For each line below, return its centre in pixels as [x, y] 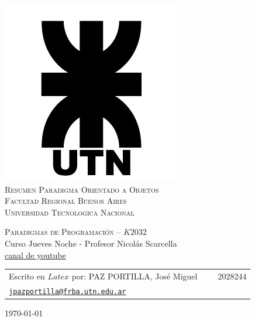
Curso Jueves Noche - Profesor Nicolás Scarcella [91, 243]
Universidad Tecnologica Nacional [70, 212]
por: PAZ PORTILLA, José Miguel [135, 276]
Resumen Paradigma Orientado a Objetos [82, 189]
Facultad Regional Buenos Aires [66, 201]
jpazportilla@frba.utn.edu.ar [68, 291]
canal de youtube [35, 255]
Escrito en [27, 276]
